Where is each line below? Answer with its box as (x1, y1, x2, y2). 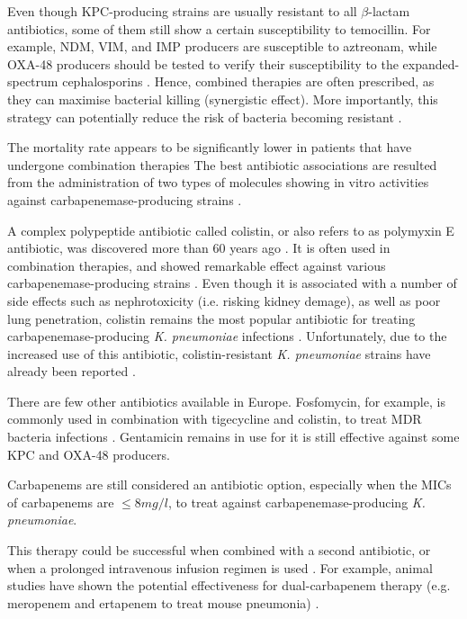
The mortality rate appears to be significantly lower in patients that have (7, 138, 412, 157)
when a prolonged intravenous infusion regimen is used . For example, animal (7, 558, 433, 577)
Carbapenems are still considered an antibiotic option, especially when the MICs (7, 475, 452, 494)
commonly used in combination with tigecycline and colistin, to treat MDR (7, 409, 422, 428)
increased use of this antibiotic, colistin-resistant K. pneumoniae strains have (7, 344, 431, 363)
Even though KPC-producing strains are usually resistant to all (7, 2, 357, 20)
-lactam (368, 2, 410, 20)
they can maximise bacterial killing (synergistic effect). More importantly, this (7, 89, 438, 108)
